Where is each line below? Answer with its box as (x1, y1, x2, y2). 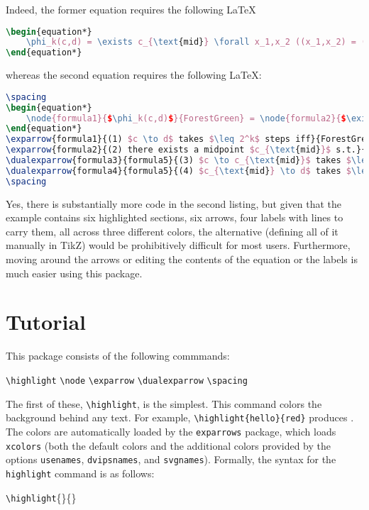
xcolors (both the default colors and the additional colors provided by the (6, 438, 331, 453)
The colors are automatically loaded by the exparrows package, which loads (6, 423, 336, 438)
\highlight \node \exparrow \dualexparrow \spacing (6, 375, 248, 386)
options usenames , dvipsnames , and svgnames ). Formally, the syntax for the (6, 452, 336, 467)
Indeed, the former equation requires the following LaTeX (6, 2, 256, 16)
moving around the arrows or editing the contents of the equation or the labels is (6, 252, 358, 267)
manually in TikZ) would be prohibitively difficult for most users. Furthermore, (6, 238, 351, 253)
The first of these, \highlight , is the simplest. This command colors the (6, 396, 322, 411)
